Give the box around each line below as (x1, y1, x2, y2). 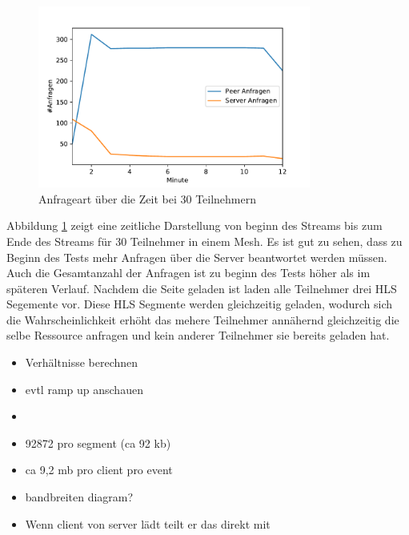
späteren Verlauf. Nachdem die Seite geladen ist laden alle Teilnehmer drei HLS (6, 280, 397, 296)
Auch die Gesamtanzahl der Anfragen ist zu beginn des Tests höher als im (6, 264, 371, 281)
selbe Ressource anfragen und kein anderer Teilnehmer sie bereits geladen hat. (6, 327, 390, 344)
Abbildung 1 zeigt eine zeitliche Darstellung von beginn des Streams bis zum (6, 217, 383, 234)
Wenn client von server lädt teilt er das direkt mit (25, 515, 271, 532)
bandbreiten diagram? (25, 489, 134, 505)
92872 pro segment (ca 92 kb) (25, 434, 171, 451)
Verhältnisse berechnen (25, 354, 138, 371)
